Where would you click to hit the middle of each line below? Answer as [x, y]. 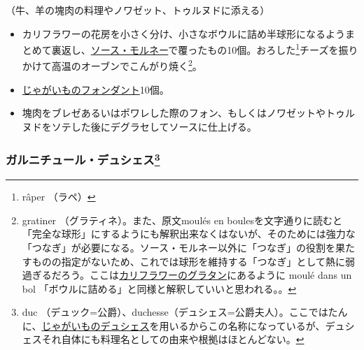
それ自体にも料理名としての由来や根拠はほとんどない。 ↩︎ [173, 339]
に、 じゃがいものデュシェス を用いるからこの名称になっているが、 [174, 325]
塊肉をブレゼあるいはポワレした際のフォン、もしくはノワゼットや [174, 113]
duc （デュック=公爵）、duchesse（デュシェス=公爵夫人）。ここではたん [185, 312]
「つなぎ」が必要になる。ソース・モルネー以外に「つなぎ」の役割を [179, 247]
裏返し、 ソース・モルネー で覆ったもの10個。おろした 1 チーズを [195, 49]
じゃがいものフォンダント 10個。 [96, 89]
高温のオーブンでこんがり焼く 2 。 [127, 65]
